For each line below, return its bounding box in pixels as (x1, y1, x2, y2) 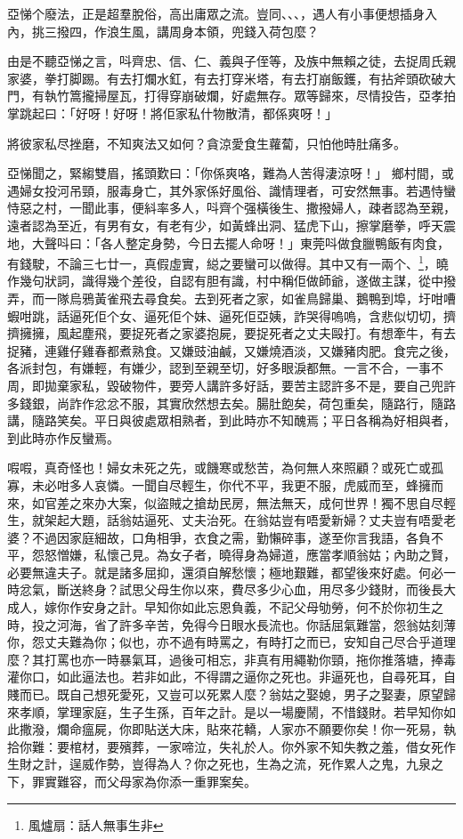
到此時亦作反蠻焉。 (7, 428, 119, 447)
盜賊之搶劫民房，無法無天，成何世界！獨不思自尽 (156, 493, 443, 512)
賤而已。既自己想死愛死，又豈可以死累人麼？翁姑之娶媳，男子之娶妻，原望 (7, 685, 443, 704)
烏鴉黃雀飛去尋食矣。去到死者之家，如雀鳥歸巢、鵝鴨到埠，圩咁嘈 (69, 288, 456, 307)
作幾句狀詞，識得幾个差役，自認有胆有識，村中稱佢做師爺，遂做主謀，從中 (7, 271, 443, 290)
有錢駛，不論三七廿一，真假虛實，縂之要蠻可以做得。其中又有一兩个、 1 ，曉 (7, 252, 449, 272)
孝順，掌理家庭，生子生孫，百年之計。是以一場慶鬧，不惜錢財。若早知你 (19, 702, 443, 721)
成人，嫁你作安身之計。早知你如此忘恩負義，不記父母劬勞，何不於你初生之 (7, 598, 443, 617)
